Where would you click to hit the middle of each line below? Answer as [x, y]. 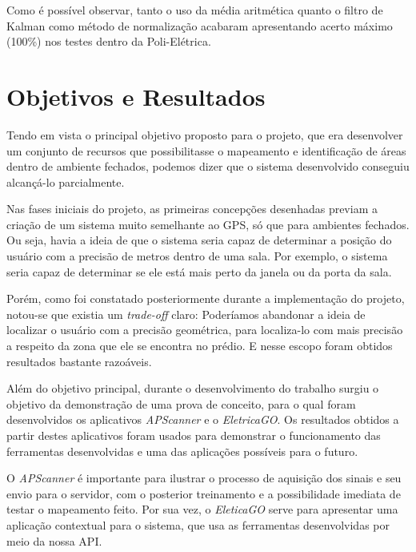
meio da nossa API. [54, 540]
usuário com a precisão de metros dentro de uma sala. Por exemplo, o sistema [197, 256]
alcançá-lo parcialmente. [66, 181]
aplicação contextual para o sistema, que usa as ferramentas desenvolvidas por [198, 524]
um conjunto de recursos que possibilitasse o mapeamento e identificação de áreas [206, 150]
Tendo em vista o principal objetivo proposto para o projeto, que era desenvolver [205, 134]
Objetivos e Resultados [136, 96]
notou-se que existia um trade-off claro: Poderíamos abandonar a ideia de [186, 314]
